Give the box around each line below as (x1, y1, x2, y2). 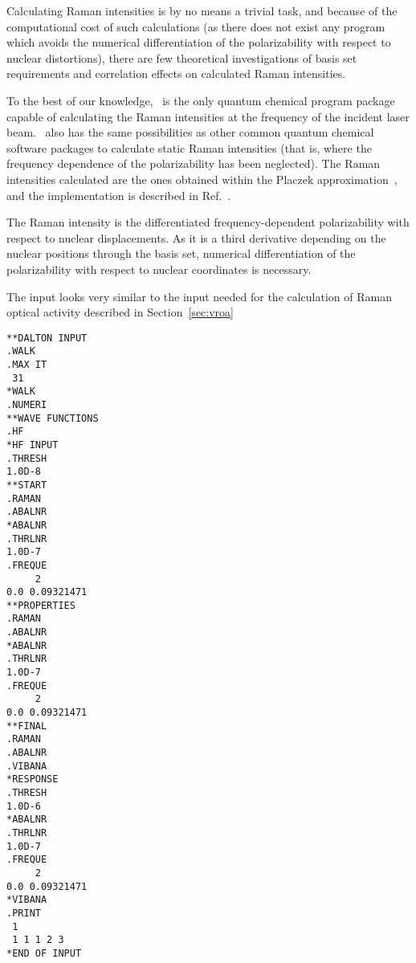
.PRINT (6, 907, 41, 919)
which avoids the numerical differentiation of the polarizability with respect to (6, 34, 391, 51)
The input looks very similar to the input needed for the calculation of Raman (6, 288, 392, 304)
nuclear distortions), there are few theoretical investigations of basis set (6, 49, 357, 66)
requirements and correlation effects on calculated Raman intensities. (6, 65, 346, 82)
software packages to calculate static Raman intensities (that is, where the (6, 139, 372, 156)
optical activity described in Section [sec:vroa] (6, 304, 234, 320)
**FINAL (6, 720, 47, 732)
